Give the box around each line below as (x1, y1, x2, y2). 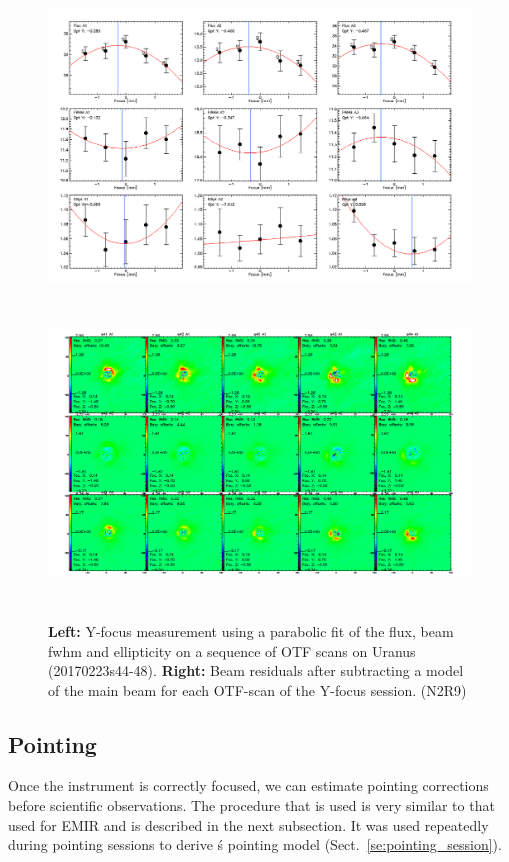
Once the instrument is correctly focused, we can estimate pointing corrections (8, 775, 489, 796)
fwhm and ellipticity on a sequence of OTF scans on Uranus (48, 640, 416, 661)
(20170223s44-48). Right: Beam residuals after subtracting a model (48, 660, 464, 681)
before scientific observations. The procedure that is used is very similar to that (8, 795, 495, 816)
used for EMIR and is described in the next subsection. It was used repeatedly (8, 814, 489, 835)
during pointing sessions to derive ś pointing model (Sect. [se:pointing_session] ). (8, 834, 502, 855)
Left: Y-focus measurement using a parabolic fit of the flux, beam (48, 620, 454, 641)
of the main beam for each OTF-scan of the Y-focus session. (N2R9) (48, 679, 467, 700)
